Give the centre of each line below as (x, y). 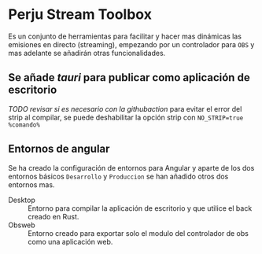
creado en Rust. (54, 216)
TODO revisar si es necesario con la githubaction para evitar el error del (125, 109)
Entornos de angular (59, 149)
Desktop (22, 200)
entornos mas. (31, 184)
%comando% (24, 125)
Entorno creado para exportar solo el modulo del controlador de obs (138, 233)
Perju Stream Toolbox (80, 15)
